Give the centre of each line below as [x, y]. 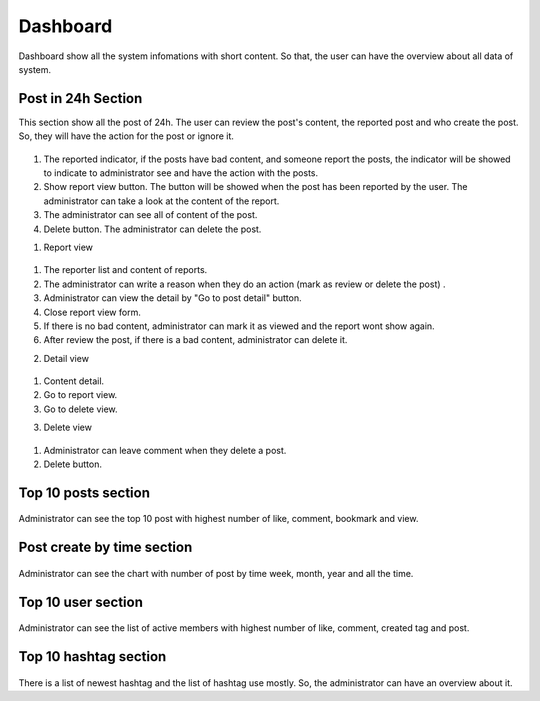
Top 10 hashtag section [92, 656]
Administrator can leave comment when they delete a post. [165, 450]
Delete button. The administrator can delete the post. [152, 229]
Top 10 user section [81, 601]
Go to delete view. [81, 409]
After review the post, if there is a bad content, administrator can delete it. [195, 340]
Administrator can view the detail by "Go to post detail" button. [172, 298]
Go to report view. [80, 395]
